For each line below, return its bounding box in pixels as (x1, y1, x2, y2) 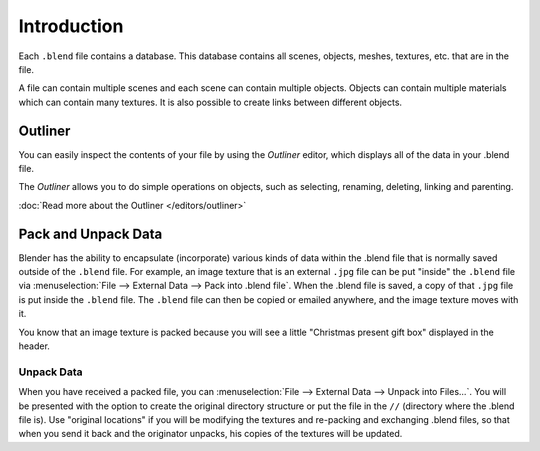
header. (18, 340, 50, 352)
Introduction (18, 15, 124, 37)
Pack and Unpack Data (18, 225, 163, 242)
